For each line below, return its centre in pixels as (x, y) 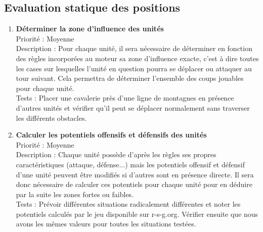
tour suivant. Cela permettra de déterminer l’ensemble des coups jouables (130, 78)
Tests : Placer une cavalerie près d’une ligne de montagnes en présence (125, 98)
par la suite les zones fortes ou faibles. (75, 194)
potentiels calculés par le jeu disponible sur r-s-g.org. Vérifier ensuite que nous (137, 214)
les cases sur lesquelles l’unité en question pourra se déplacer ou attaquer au (134, 68)
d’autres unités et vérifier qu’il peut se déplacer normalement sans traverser (133, 107)
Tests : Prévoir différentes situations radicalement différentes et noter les (128, 204)
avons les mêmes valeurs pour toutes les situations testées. (106, 224)
